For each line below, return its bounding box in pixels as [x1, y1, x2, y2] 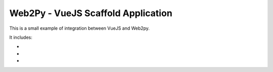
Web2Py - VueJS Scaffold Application [9, 8, 173, 19]
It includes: [9, 34, 32, 40]
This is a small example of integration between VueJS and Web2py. [9, 25, 150, 31]
